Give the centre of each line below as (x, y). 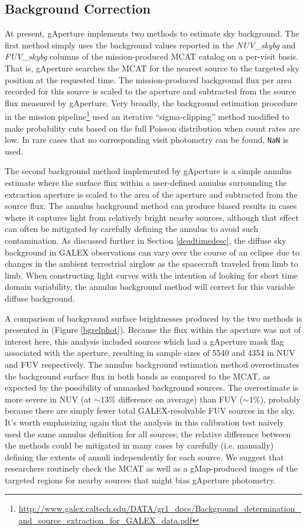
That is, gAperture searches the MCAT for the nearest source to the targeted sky (152, 68)
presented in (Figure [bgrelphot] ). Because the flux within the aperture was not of (153, 330)
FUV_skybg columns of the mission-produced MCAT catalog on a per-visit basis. (152, 56)
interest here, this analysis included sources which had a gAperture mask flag (144, 341)
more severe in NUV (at (48, 399)
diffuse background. (40, 298)
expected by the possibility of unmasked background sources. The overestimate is (152, 387)
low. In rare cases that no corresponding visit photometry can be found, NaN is (147, 140)
